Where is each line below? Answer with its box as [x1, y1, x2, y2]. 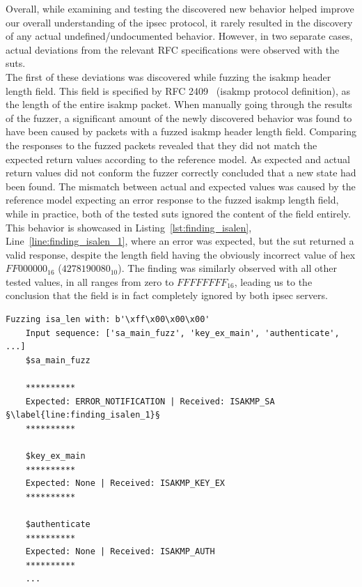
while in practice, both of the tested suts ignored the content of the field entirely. [6, 206, 351, 220]
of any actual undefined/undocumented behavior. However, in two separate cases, [6, 29, 353, 43]
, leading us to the [234, 274, 313, 289]
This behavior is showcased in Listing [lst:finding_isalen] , [6, 220, 252, 234]
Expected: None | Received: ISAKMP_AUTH [25, 547, 215, 557]
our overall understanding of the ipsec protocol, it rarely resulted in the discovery [6, 15, 353, 29]
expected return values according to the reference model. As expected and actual [6, 151, 350, 166]
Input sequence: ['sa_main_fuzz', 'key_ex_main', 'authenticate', [25, 328, 340, 338]
